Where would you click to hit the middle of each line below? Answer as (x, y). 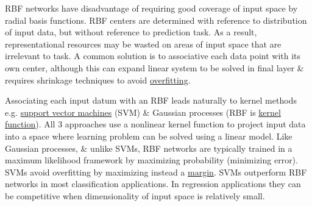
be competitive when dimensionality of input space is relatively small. (135, 195)
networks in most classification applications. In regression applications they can (153, 184)
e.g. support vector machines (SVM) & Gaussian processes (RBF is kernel (143, 112)
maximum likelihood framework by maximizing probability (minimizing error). (151, 160)
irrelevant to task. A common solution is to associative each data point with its (153, 56)
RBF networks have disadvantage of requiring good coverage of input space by (151, 8)
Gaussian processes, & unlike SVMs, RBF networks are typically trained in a (149, 148)
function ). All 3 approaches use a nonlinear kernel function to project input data (155, 124)
